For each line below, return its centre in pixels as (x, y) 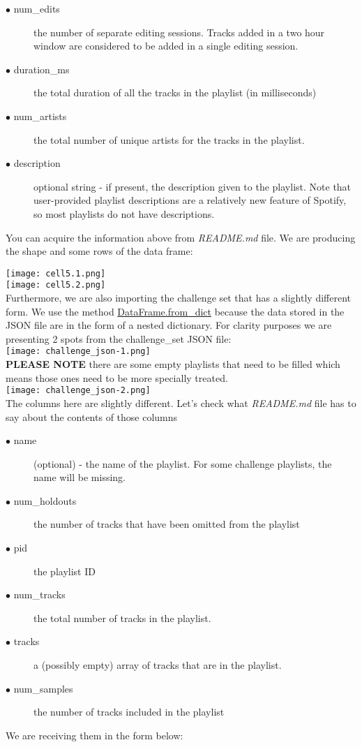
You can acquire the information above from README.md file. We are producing (181, 237)
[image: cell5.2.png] (56, 285)
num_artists (40, 116)
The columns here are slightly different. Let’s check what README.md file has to (181, 402)
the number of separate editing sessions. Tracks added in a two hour (179, 32)
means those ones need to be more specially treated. (117, 377)
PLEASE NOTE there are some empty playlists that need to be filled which (173, 364)
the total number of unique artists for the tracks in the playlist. (169, 139)
